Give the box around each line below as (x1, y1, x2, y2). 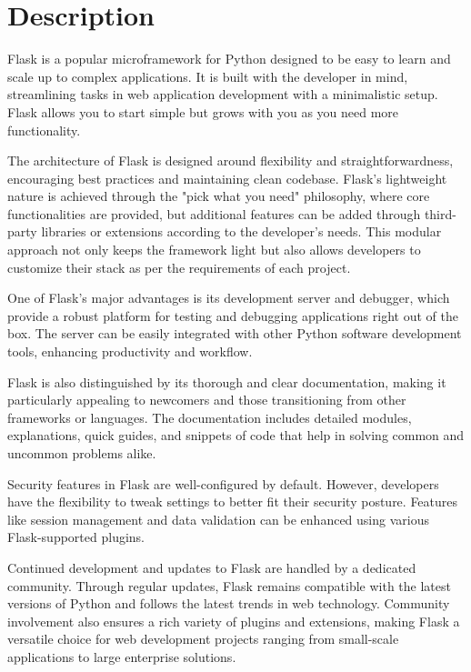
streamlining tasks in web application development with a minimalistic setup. (7, 85, 438, 104)
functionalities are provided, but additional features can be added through (7, 204, 421, 223)
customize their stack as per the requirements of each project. (7, 257, 351, 276)
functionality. (7, 120, 81, 139)
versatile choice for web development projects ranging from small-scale (7, 629, 399, 648)
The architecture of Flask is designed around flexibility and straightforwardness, (7, 151, 454, 170)
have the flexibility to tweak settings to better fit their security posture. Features (7, 492, 458, 511)
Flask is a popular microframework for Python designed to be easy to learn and (7, 49, 451, 68)
